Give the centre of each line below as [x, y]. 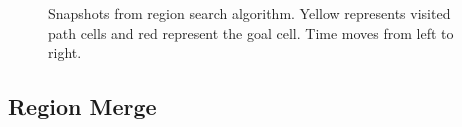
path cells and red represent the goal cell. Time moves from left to [251, 32]
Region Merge [82, 106]
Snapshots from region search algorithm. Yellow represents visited [249, 13]
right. [65, 52]
